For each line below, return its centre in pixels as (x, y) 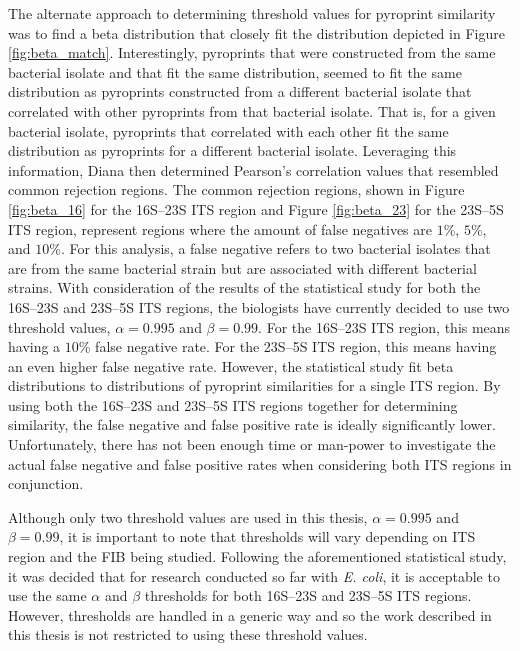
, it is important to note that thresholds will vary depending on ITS (267, 536)
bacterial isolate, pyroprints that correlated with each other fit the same (228, 130)
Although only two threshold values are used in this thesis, (188, 516)
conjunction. (46, 483)
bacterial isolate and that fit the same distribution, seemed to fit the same (235, 71)
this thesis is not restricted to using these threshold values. (188, 634)
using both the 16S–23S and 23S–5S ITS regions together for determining (233, 404)
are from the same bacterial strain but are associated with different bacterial (242, 267)
